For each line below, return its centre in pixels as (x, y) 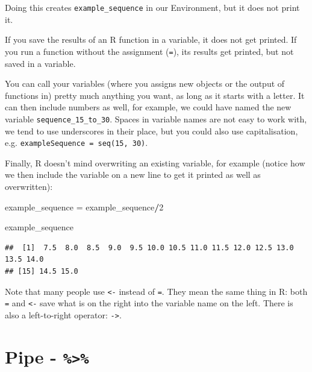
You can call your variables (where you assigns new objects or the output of (145, 84)
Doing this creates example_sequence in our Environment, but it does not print (152, 7)
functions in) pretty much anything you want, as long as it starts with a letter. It (155, 95)
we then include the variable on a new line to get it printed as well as (133, 175)
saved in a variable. (40, 63)
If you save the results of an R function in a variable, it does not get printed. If (151, 39)
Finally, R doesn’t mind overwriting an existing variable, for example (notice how (155, 162)
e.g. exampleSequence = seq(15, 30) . (76, 143)
